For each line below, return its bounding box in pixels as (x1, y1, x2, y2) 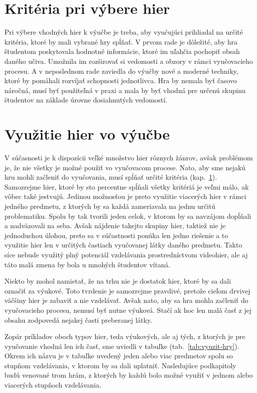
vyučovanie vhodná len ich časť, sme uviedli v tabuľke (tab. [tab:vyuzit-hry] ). (4, 341, 239, 351)
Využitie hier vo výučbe (4, 124, 170, 144)
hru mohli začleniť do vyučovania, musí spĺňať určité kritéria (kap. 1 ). (4, 172, 217, 182)
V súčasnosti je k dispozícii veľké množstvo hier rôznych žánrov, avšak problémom (4, 152, 253, 162)
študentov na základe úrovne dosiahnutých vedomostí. (4, 95, 168, 105)
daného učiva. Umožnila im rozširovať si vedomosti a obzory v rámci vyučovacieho (4, 55, 253, 66)
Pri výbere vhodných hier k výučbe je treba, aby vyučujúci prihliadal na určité (4, 27, 243, 37)
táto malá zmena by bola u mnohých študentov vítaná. (4, 259, 171, 269)
